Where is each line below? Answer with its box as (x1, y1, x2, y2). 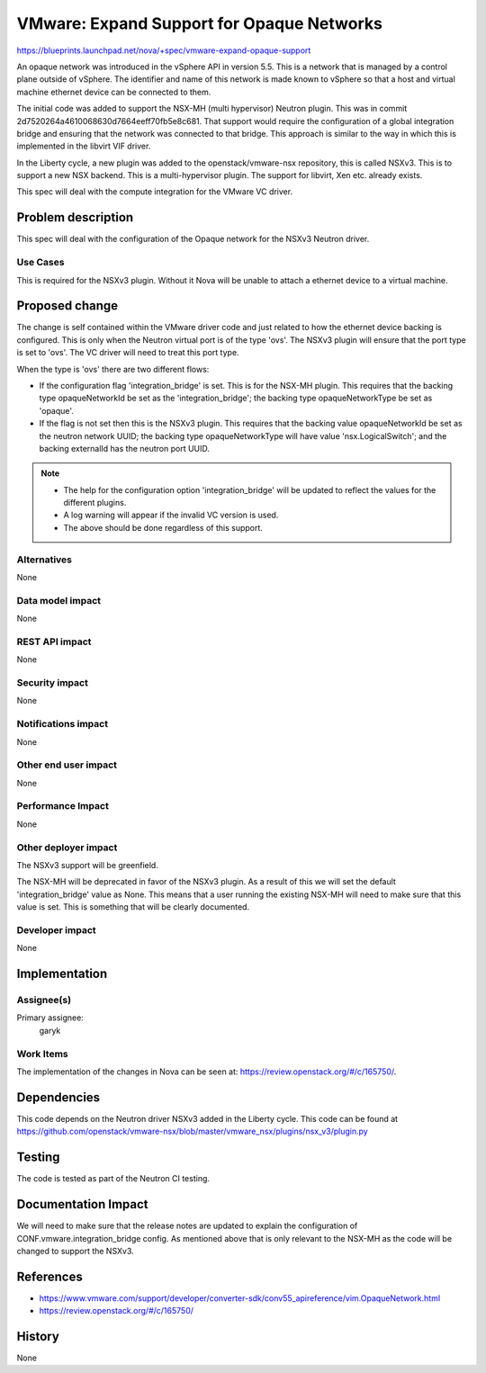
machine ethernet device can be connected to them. (16, 86, 211, 97)
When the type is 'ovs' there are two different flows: (16, 363, 210, 374)
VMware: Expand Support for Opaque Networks (16, 13, 382, 33)
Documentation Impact (16, 1197, 148, 1212)
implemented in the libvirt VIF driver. (16, 140, 151, 152)
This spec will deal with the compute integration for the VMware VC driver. (16, 186, 292, 197)
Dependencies (16, 1090, 101, 1105)
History (16, 1329, 60, 1344)
